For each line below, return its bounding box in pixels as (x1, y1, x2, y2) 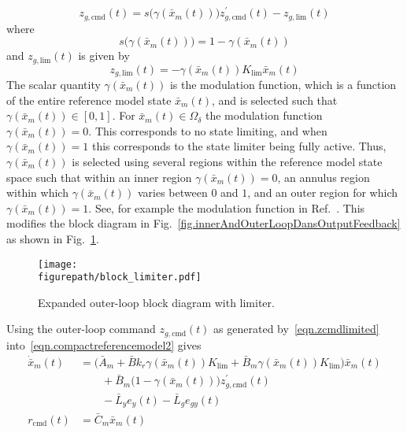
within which (6, 184, 68, 201)
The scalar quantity (6, 76, 101, 93)
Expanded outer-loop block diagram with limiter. (38, 294, 275, 310)
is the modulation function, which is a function (169, 76, 397, 93)
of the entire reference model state (6, 91, 172, 108)
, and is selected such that (211, 91, 338, 108)
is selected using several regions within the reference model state (72, 154, 383, 169)
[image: (38, 258, 78, 270)
